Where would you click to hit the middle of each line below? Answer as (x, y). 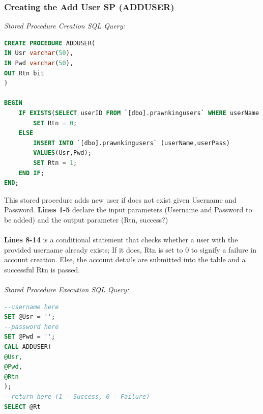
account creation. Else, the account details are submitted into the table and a (125, 259)
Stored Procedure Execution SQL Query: (67, 289)
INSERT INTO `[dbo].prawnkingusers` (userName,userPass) (131, 143)
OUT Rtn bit (24, 73)
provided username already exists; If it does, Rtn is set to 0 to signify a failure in (130, 249)
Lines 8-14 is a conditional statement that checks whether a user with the (121, 240)
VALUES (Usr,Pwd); (62, 153)
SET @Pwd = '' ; (30, 337)
